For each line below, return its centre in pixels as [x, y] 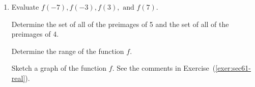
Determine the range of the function [68, 51]
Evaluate [25, 7]
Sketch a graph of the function [59, 68]
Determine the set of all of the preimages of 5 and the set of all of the [120, 24]
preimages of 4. [35, 34]
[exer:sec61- [233, 68]
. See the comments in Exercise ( [164, 68]
